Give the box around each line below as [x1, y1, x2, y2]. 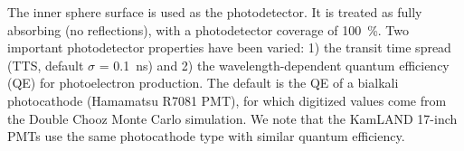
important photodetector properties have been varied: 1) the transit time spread [7, 38, 451, 57]
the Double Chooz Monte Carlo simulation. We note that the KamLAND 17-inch [7, 109, 458, 127]
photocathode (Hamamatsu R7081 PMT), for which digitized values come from [7, 90, 447, 109]
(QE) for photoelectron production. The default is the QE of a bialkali [7, 73, 399, 92]
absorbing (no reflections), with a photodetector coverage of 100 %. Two [7, 20, 410, 39]
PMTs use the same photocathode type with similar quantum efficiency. [7, 127, 405, 146]
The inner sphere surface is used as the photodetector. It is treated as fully [7, 3, 422, 21]
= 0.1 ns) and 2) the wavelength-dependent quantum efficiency [99, 55, 450, 74]
